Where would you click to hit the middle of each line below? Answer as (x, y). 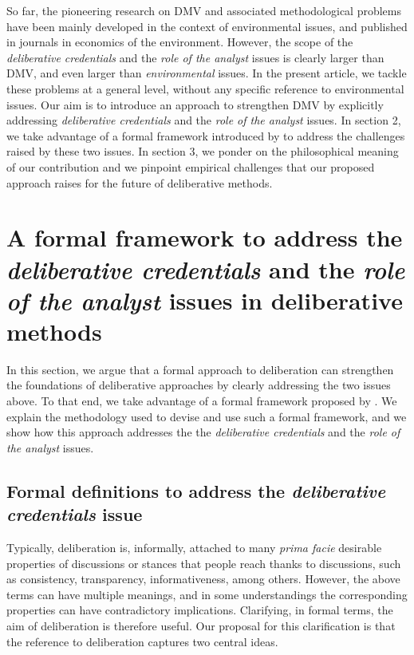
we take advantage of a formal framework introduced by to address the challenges (206, 135)
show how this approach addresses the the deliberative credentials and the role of (203, 432)
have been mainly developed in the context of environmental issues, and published (207, 26)
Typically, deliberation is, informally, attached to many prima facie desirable (194, 547)
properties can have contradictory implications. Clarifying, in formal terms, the (200, 610)
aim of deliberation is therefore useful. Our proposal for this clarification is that (201, 625)
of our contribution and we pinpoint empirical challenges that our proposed (191, 166)
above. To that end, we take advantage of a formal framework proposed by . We (202, 400)
